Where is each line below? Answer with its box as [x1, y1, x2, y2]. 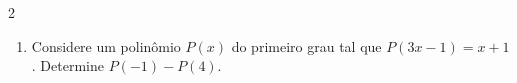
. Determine [31, 55, 104, 76]
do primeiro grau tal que [231, 35, 382, 56]
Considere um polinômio [31, 35, 181, 56]
